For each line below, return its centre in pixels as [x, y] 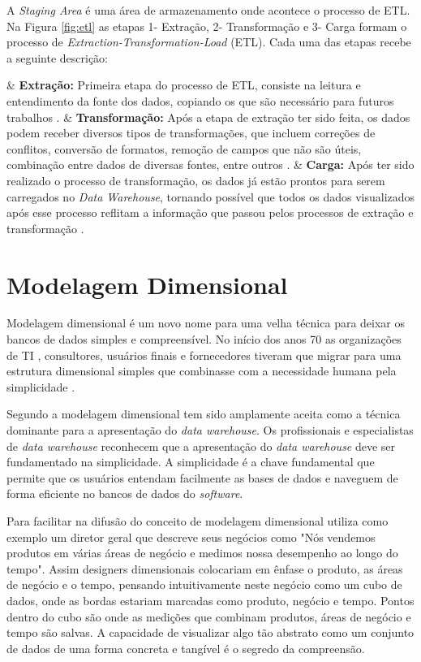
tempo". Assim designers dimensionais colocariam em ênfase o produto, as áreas [205, 568]
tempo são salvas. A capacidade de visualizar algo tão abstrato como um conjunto [210, 632]
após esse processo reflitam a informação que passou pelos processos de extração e [210, 212]
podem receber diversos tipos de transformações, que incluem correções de [191, 133]
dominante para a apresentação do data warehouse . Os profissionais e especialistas [210, 430]
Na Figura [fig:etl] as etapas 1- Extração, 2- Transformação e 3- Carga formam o [207, 26]
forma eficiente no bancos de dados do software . [125, 493]
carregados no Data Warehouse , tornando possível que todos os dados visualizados [211, 196]
